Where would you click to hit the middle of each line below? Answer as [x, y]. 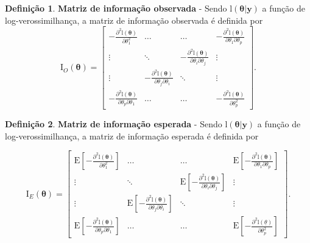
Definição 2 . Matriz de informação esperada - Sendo [114, 123]
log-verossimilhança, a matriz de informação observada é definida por [134, 20]
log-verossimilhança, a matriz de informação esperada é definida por [132, 136]
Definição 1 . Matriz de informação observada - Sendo [116, 8]
